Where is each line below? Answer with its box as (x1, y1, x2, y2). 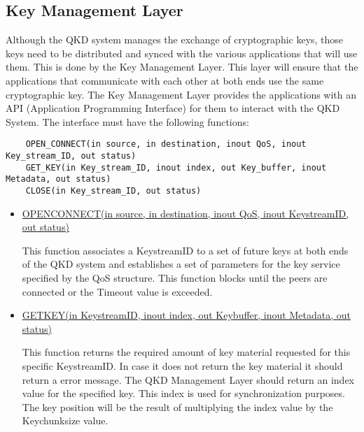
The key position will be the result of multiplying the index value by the (22, 399, 333, 414)
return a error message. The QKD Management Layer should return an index (22, 372, 355, 387)
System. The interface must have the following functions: (6, 114, 249, 129)
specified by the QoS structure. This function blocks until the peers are (22, 271, 328, 285)
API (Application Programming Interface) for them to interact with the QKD (6, 101, 340, 115)
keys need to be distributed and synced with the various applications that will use (6, 45, 358, 60)
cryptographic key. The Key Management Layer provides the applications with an (6, 87, 357, 101)
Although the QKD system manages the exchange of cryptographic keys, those (6, 32, 344, 47)
